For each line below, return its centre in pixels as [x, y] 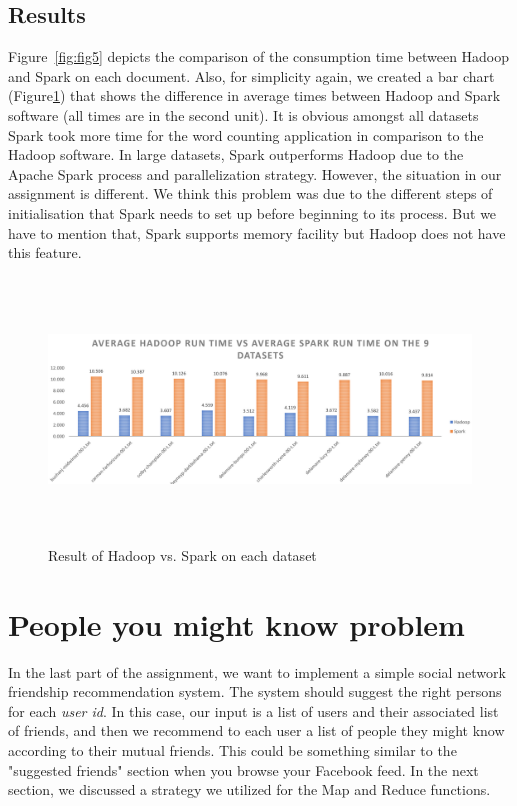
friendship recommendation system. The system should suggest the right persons [255, 691]
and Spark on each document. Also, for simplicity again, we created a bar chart [251, 75]
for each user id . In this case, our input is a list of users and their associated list [253, 710]
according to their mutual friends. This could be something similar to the [232, 749]
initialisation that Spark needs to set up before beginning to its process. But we [252, 212]
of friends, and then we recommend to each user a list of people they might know [256, 730]
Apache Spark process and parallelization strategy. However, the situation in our [255, 173]
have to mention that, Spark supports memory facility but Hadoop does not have [257, 232]
